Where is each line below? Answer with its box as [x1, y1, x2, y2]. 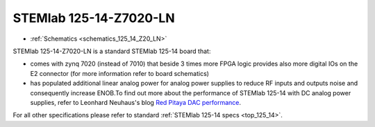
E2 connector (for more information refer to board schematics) [30, 69, 210, 77]
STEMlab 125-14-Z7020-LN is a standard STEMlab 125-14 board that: [12, 47, 211, 55]
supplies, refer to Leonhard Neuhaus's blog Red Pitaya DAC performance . [30, 98, 242, 106]
